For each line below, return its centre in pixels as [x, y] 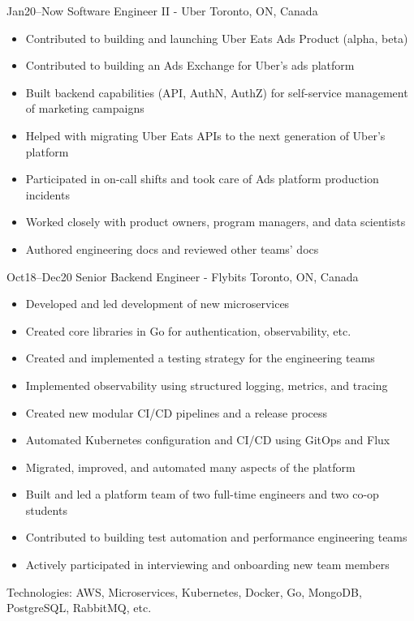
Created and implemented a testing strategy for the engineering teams [200, 358]
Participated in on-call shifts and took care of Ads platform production [202, 179]
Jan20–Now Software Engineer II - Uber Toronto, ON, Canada [162, 11]
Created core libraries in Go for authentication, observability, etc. [188, 330]
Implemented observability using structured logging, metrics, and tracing [207, 385]
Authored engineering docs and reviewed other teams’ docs [172, 248]
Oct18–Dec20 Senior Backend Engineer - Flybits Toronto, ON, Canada [183, 276]
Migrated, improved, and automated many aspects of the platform [190, 467]
